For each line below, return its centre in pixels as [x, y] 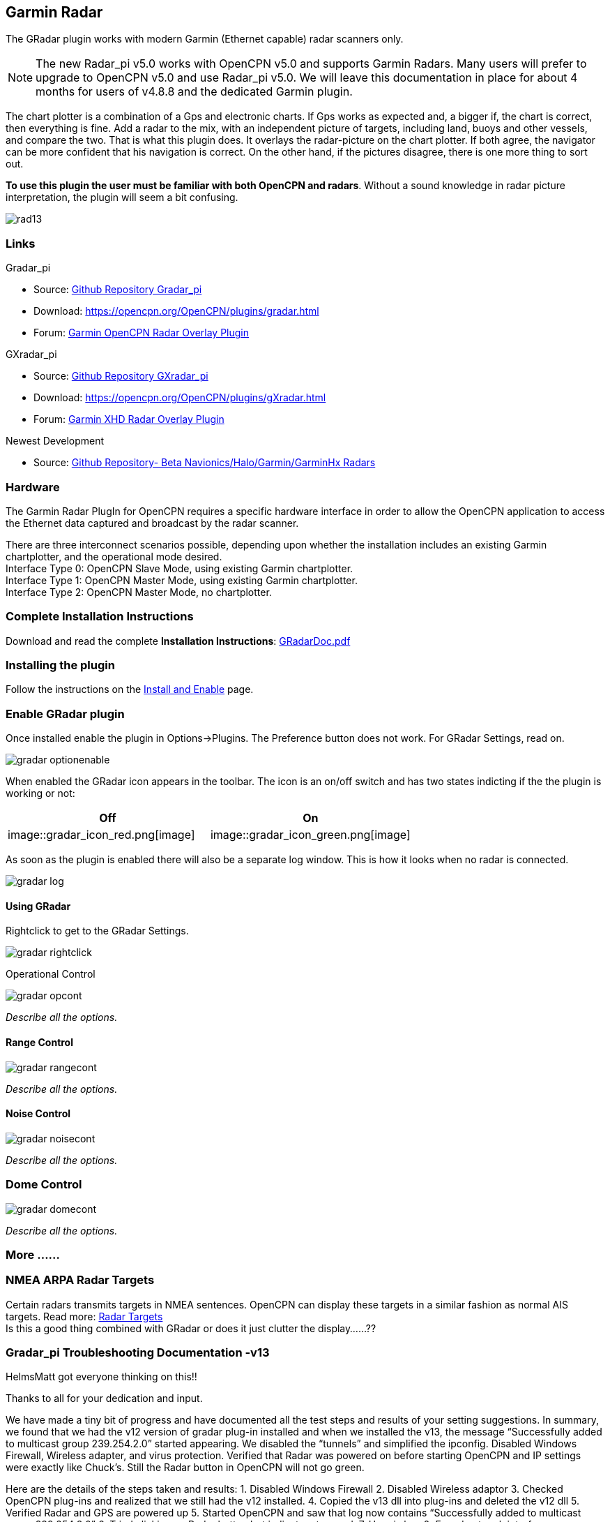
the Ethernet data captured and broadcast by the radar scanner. [152, 523]
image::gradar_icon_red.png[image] [101, 835]
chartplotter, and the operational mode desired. [114, 556]
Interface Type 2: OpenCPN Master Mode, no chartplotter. [139, 592]
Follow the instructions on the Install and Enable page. [130, 689]
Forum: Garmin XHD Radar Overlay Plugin [129, 419]
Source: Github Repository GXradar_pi [121, 376]
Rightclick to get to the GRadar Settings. [97, 931]
